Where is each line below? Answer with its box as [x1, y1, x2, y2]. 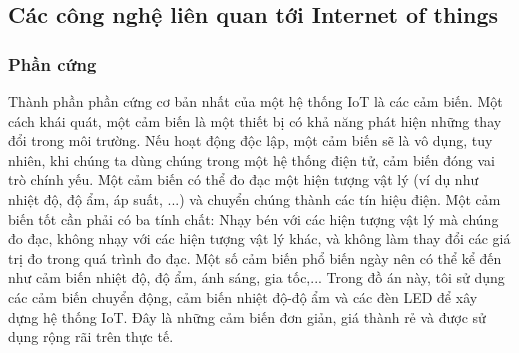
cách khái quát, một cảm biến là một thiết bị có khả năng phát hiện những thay [8, 110, 502, 131]
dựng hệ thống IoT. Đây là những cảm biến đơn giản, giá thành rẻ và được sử [8, 306, 486, 327]
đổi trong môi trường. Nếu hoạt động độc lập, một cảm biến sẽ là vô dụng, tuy [8, 130, 493, 151]
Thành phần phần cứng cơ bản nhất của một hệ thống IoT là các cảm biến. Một [8, 91, 503, 111]
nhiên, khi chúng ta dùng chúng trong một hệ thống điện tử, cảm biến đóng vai [8, 149, 495, 170]
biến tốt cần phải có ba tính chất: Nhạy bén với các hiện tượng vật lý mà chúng [8, 208, 499, 229]
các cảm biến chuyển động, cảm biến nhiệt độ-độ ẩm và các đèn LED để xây [8, 286, 478, 307]
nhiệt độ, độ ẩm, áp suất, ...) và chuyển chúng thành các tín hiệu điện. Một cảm [8, 188, 501, 209]
